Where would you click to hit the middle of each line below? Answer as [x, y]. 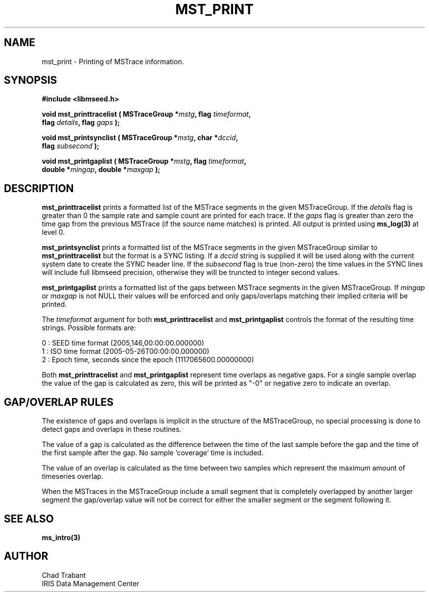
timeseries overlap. [72, 476]
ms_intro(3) [61, 537]
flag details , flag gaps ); [81, 123]
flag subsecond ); [71, 146]
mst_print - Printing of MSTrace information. [113, 61]
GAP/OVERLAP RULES [59, 402]
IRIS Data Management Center [91, 583]
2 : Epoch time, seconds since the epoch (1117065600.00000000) [148, 360]
